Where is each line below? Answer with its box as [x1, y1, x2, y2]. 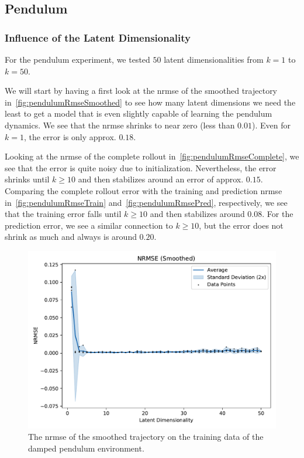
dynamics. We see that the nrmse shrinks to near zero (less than [5, 118, 235, 131]
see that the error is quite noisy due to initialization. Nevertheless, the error [5, 161, 277, 174]
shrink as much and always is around [5, 230, 137, 243]
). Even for [252, 118, 291, 131]
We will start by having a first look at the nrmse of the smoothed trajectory [5, 84, 278, 97]
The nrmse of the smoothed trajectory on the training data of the [28, 430, 264, 443]
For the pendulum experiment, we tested [5, 53, 150, 65]
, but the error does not [199, 219, 284, 231]
